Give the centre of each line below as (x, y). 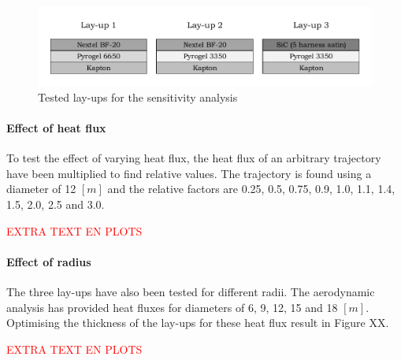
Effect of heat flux (56, 128)
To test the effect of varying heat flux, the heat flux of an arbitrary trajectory (194, 158)
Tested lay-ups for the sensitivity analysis (138, 96)
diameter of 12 (41, 189)
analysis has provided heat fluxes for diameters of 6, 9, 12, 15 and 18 (172, 307)
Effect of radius (49, 261)
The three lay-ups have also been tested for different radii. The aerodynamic (191, 291)
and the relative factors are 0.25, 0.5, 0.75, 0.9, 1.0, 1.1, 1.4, (251, 189)
